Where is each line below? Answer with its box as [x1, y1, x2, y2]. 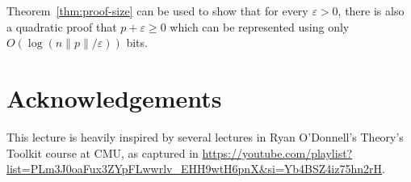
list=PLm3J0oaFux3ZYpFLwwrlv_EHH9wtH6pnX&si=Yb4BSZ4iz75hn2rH [6, 160, 383, 177]
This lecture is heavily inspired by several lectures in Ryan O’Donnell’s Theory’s [6, 128, 404, 145]
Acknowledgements [6, 81, 222, 114]
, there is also [338, 2, 405, 19]
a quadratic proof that [6, 18, 117, 35]
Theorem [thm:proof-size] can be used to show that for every [6, 2, 308, 19]
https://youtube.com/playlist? [202, 144, 353, 161]
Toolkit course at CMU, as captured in [6, 144, 199, 161]
